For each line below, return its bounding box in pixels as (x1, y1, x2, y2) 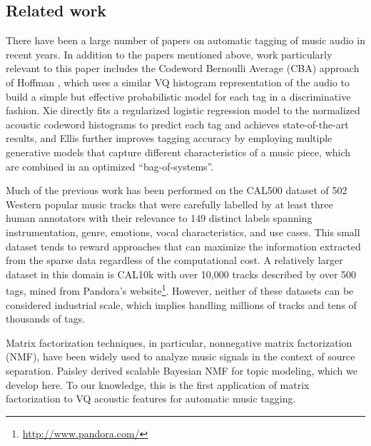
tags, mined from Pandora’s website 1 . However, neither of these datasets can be (6, 281, 354, 298)
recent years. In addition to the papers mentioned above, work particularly (6, 46, 332, 61)
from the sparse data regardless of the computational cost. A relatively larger (6, 253, 343, 268)
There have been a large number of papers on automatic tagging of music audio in (6, 33, 365, 48)
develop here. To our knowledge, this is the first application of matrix (6, 377, 310, 392)
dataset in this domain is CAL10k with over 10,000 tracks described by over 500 (6, 266, 357, 281)
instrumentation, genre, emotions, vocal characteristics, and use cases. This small (6, 224, 360, 239)
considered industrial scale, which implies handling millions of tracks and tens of (6, 297, 357, 312)
